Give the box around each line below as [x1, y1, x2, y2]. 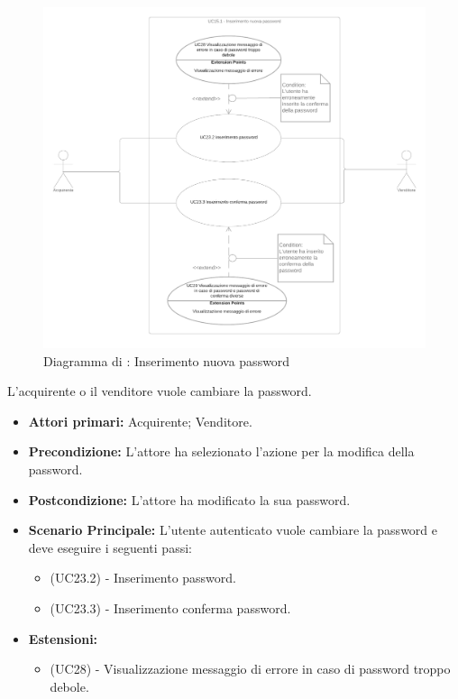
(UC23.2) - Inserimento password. [50, 568, 236, 587]
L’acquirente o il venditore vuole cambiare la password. [7, 382, 312, 400]
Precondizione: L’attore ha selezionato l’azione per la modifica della [28, 442, 415, 461]
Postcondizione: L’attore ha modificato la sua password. [28, 490, 351, 509]
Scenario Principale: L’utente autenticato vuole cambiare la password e [28, 520, 438, 539]
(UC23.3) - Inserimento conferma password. [50, 598, 291, 617]
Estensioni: [28, 629, 98, 648]
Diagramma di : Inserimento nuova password [43, 351, 290, 370]
